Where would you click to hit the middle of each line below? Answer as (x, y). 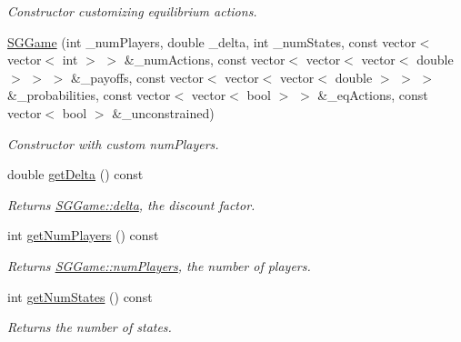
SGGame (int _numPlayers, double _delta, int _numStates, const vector (212, 41)
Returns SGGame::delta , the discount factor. (131, 204)
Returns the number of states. (90, 327)
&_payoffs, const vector (137, 77)
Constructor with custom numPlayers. (113, 143)
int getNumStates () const (80, 296)
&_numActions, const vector (205, 60)
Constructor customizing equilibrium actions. (132, 11)
